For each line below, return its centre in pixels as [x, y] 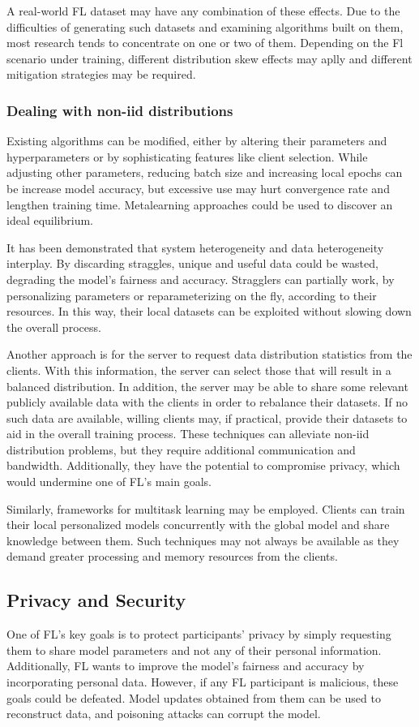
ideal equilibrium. [50, 220]
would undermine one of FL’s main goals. [109, 482]
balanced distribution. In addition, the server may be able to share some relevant [207, 386]
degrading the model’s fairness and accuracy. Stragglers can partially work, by [201, 279]
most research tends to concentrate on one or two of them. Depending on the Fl [205, 43]
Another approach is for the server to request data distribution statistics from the [209, 354]
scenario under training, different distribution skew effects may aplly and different [209, 58]
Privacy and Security [96, 600]
